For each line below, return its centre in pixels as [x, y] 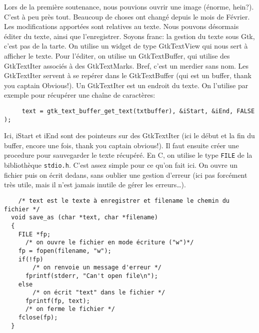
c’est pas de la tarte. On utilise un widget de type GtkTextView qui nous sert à [126, 46]
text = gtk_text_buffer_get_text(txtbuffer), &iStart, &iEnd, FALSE [138, 111]
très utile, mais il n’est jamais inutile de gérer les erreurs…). [95, 185]
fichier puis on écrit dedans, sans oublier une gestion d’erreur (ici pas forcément [126, 175]
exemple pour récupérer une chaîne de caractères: [80, 95]
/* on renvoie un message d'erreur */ [97, 268]
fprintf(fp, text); [57, 301]
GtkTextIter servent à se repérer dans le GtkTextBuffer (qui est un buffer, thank [128, 75]
